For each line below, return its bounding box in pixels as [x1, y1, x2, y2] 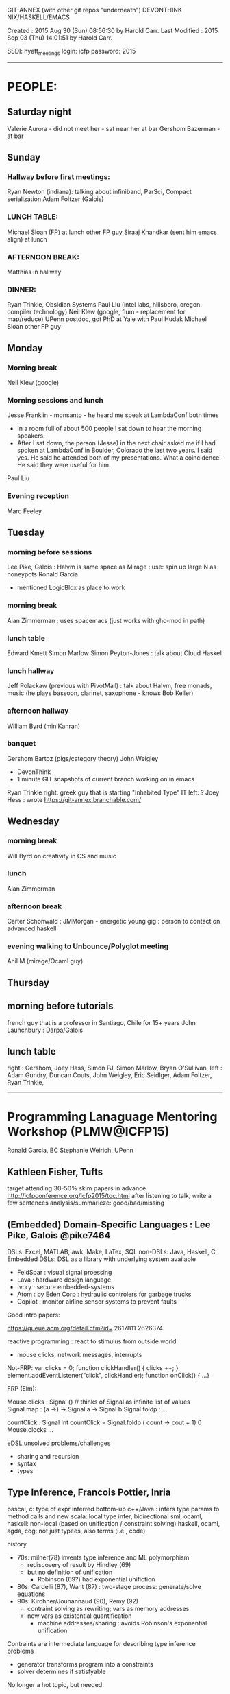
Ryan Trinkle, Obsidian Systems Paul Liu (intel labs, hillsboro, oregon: [7, 301, 202, 309]
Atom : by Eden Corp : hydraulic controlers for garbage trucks [16, 1290, 192, 1298]
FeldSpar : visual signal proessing [16, 1268, 112, 1276]
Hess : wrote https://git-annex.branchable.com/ [7, 795, 142, 803]
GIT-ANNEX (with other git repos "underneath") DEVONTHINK [7, 6, 183, 14]
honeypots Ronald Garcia [7, 570, 79, 578]
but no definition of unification [27, 1568, 113, 1576]
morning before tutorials [7, 1000, 114, 1012]
